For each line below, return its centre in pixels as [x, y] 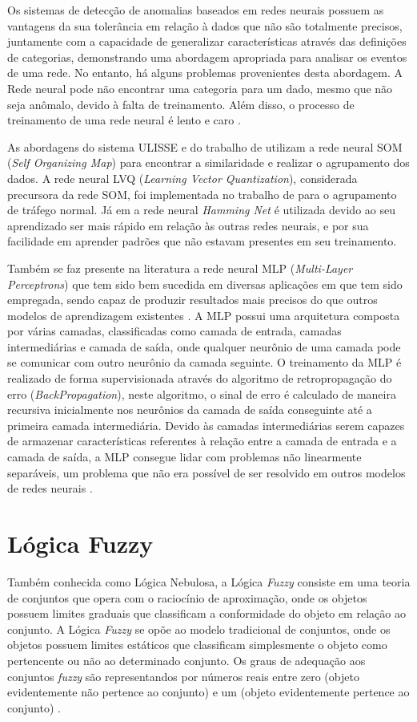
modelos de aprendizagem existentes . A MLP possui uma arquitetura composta [204, 315]
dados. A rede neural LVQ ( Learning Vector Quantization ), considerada [182, 178]
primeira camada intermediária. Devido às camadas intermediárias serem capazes [206, 425]
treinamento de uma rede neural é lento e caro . [124, 120]
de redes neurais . [50, 488]
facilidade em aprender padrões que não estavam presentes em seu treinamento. [202, 241]
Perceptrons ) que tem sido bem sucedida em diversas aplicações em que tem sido [205, 284]
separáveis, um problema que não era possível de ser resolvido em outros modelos [206, 472]
